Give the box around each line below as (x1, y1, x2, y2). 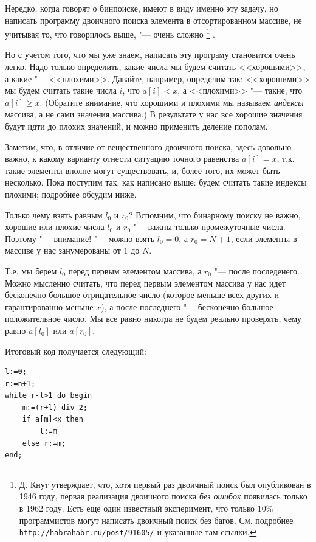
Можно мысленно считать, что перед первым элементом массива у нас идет (5, 276, 286, 289)
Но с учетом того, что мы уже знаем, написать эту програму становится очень (5, 48, 295, 61)
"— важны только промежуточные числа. (133, 220, 286, 233)
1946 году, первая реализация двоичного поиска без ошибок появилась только (19, 490, 307, 502)
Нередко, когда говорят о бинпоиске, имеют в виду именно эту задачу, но (5, 2, 278, 14)
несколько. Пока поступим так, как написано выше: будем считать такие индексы (5, 176, 307, 189)
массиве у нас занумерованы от (5, 244, 121, 257)
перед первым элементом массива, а (68, 264, 202, 277)
